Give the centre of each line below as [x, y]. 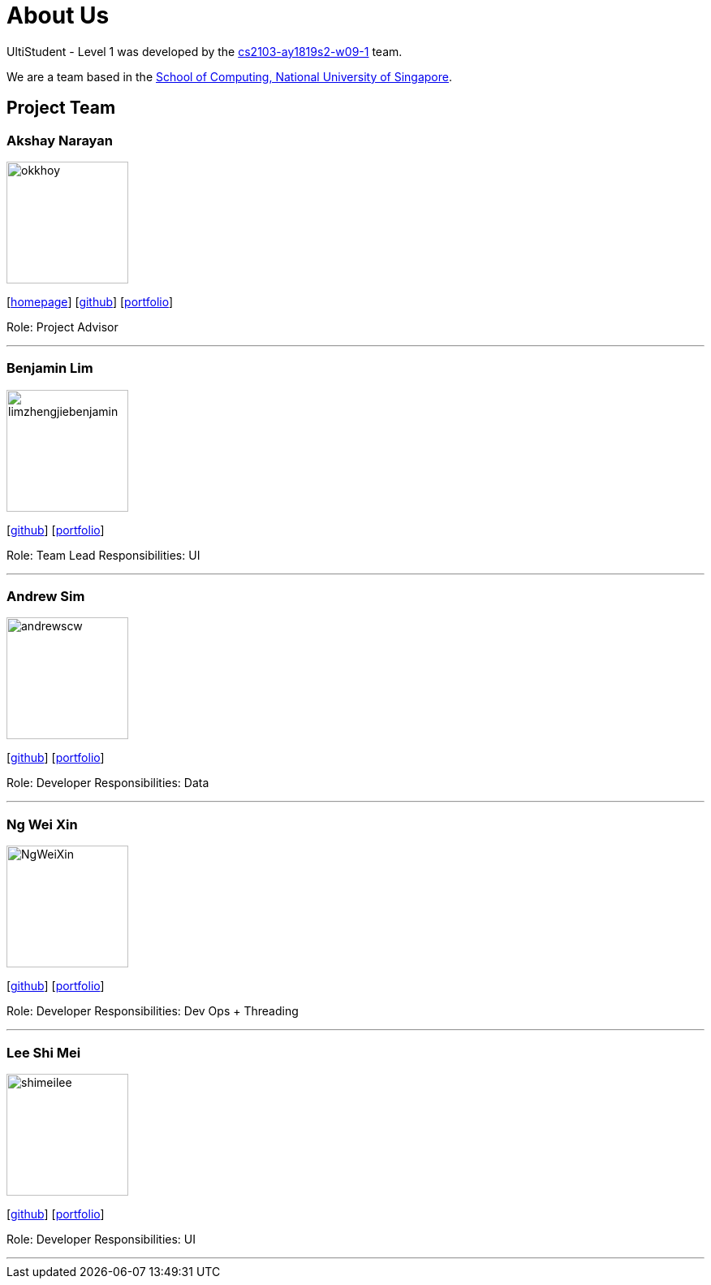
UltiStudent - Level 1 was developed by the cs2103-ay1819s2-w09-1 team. [205, 51]
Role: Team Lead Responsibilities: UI [103, 555]
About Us [58, 15]
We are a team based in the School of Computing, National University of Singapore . [230, 76]
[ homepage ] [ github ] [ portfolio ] [90, 301]
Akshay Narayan [60, 140]
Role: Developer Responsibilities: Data [108, 783]
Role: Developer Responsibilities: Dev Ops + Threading [153, 1011]
